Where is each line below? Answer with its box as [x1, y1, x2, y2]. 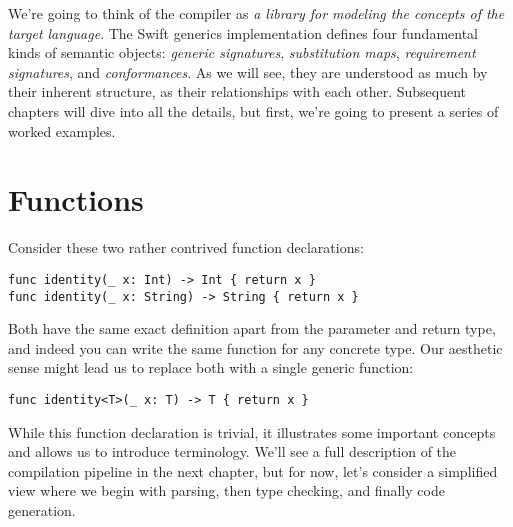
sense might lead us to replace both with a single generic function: [8, 357, 414, 378]
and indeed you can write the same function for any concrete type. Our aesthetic [8, 337, 503, 358]
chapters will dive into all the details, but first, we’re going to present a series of [8, 100, 499, 121]
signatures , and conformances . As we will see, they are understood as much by [8, 61, 488, 82]
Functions [8, 179, 144, 220]
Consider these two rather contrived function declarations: [8, 237, 364, 258]
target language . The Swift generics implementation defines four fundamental [8, 22, 478, 43]
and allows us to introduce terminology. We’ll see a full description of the [8, 441, 457, 462]
